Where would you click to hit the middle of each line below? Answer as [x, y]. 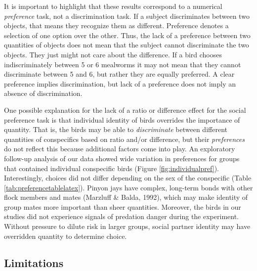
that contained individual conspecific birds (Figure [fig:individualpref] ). [111, 168]
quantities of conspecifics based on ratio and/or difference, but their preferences [125, 139]
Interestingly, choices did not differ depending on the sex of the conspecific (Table [128, 178]
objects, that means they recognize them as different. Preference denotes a [116, 25]
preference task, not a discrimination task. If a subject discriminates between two [127, 16]
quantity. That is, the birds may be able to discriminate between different [116, 129]
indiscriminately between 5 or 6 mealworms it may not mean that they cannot [123, 64]
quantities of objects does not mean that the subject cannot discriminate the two [127, 45]
